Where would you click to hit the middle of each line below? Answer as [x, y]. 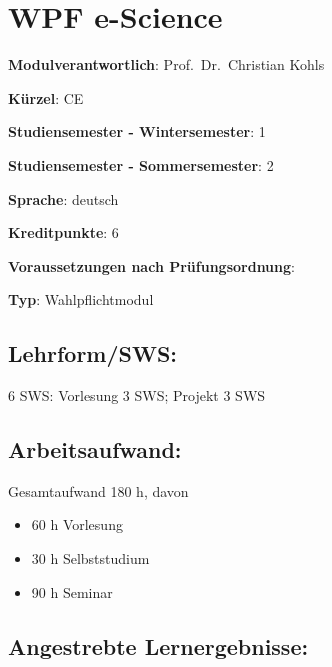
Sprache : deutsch [63, 198]
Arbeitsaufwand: [95, 449]
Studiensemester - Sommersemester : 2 [141, 164]
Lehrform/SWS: [93, 353]
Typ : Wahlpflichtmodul [81, 299]
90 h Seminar [72, 591]
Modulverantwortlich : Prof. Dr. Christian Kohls [166, 64]
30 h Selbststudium [90, 558]
